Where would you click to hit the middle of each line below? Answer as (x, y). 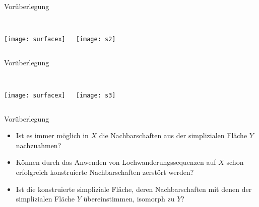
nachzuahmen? (39, 145)
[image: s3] (96, 96)
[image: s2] (96, 39)
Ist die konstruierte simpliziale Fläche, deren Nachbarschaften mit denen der (134, 189)
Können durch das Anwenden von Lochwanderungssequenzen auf (116, 162)
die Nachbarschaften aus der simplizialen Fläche (173, 135)
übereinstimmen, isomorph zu (129, 199)
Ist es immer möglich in (52, 135)
